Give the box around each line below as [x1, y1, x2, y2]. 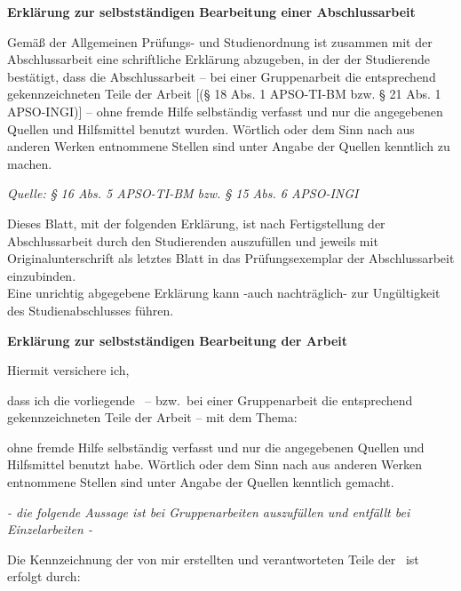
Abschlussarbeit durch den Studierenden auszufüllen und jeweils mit [7, 231, 378, 250]
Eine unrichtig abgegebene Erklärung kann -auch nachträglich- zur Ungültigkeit [7, 284, 441, 302]
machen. [7, 154, 52, 172]
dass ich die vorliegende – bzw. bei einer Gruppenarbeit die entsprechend [7, 390, 413, 409]
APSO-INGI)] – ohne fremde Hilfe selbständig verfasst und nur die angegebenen [7, 101, 443, 120]
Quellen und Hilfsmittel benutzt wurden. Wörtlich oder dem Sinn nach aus [7, 119, 415, 138]
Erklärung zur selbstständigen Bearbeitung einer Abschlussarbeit [7, 3, 416, 20]
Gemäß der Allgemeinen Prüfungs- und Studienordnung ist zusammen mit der [7, 32, 433, 51]
